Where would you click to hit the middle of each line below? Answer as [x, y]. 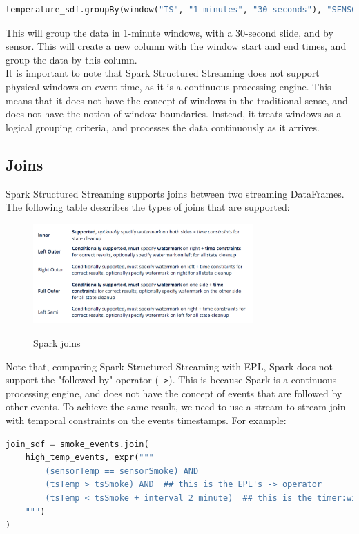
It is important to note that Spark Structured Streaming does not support [163, 73]
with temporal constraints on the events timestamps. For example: [146, 420]
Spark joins [57, 343]
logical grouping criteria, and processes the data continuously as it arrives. [163, 127]
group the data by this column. [71, 59]
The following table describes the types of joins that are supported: [148, 207]
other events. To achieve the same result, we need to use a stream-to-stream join [176, 407]
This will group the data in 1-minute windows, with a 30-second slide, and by [169, 32]
